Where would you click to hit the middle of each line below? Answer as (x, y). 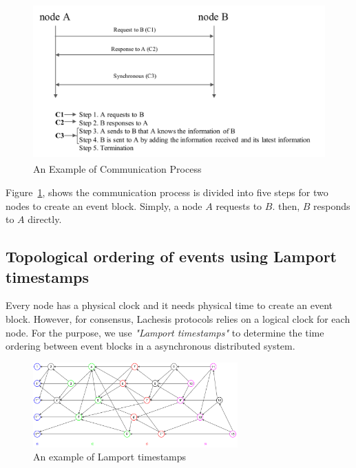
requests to (239, 205)
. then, (286, 205)
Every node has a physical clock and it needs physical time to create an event (169, 305)
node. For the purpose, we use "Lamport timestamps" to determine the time (165, 332)
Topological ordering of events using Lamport (171, 256)
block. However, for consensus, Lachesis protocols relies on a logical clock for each (178, 318)
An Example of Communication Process (117, 169)
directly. (45, 219)
